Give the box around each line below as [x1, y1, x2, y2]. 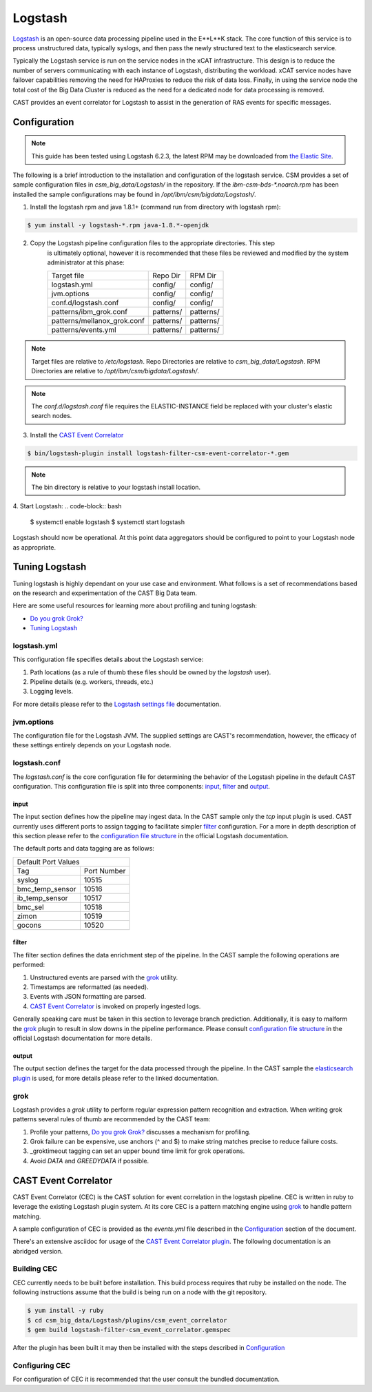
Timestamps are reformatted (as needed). [30, 983, 149, 991]
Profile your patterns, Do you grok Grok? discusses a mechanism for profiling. [30, 1128, 251, 1136]
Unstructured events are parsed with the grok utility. [30, 973, 178, 981]
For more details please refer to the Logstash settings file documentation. [12, 700, 222, 708]
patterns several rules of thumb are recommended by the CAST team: [12, 1115, 211, 1123]
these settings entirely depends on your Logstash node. [12, 741, 172, 749]
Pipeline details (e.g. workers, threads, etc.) [30, 678, 154, 686]
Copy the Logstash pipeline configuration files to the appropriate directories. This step [30, 239, 276, 247]
